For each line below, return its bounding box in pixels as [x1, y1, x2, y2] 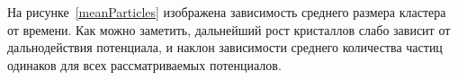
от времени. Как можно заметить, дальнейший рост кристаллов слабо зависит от [7, 20, 451, 39]
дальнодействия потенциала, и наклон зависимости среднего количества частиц [7, 38, 443, 57]
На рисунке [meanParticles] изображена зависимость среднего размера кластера [7, 3, 446, 21]
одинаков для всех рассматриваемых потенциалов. [7, 55, 282, 74]
